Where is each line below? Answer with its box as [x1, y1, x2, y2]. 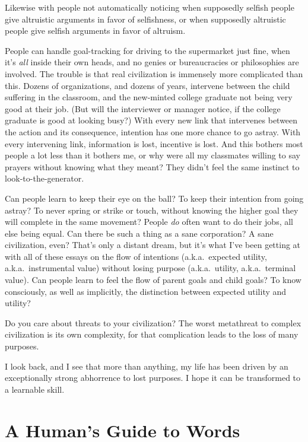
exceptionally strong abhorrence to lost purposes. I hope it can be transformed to [5, 371, 301, 384]
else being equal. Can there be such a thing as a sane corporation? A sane [5, 227, 274, 239]
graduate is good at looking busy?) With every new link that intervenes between [5, 114, 298, 126]
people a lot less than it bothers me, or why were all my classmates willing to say [5, 149, 300, 161]
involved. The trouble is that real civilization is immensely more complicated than [5, 67, 303, 80]
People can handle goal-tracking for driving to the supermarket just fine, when [5, 44, 290, 56]
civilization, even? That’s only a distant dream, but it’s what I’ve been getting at [5, 239, 301, 251]
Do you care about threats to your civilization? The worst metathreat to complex [5, 316, 301, 329]
